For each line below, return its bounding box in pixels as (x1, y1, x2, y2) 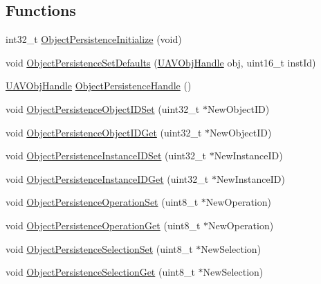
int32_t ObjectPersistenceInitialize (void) (6, 32, 182, 46)
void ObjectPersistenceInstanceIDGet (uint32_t (6, 171, 209, 186)
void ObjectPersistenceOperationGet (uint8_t (6, 218, 201, 232)
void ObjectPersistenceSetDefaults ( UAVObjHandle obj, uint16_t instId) (6, 55, 316, 69)
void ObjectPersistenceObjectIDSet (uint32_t (6, 101, 200, 116)
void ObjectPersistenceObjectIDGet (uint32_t (6, 125, 202, 139)
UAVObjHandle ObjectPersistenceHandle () (6, 78, 192, 93)
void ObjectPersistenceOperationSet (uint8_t (6, 195, 199, 209)
